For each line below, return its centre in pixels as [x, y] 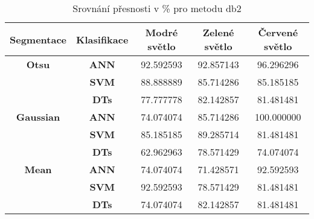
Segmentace [38, 39]
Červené [278, 32]
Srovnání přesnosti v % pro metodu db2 [157, 8]
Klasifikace [102, 39]
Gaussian [38, 117]
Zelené [218, 32]
